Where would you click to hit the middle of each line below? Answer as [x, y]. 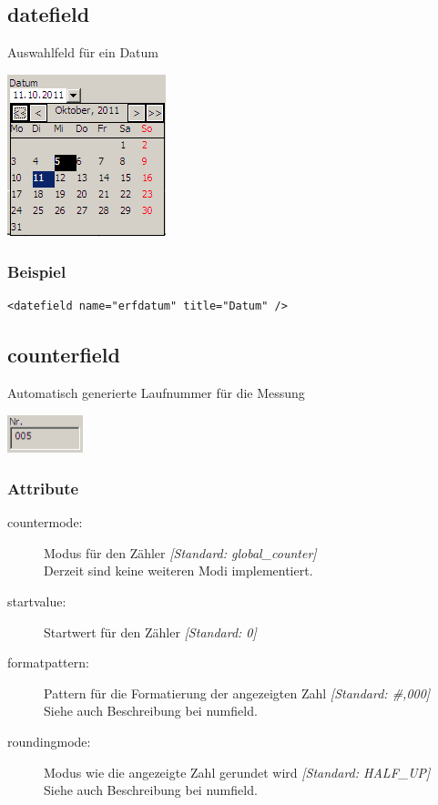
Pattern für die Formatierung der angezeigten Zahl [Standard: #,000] [237, 693]
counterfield [64, 355]
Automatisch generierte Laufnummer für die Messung [156, 393]
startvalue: [37, 601]
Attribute [43, 488]
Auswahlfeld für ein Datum [83, 52]
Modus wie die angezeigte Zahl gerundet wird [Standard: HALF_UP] [237, 772]
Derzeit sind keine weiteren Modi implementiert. [178, 571]
